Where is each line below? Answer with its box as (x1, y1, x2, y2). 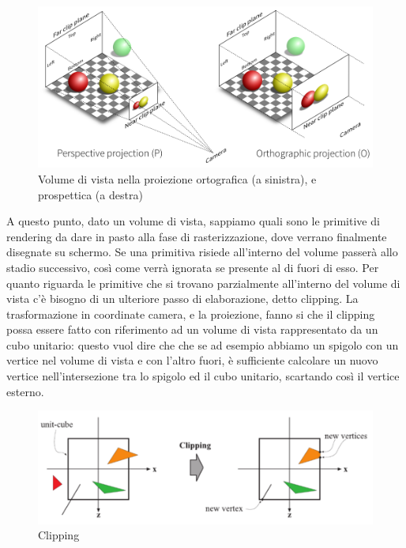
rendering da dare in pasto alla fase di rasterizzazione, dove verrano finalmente (6, 228, 387, 244)
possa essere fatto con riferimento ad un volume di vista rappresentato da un (6, 321, 378, 338)
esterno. (6, 383, 44, 399)
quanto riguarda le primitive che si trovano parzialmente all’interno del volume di (6, 274, 400, 291)
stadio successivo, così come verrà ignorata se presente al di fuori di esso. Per (6, 259, 379, 275)
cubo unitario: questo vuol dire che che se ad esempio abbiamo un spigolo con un (6, 336, 399, 353)
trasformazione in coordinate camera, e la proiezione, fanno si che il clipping (6, 305, 375, 322)
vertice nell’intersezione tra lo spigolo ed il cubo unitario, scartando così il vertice (6, 368, 400, 384)
